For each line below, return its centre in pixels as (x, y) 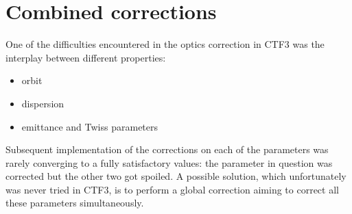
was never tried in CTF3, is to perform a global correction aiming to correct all (172, 189)
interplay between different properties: (86, 57)
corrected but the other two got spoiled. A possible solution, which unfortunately (176, 176)
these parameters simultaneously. (75, 203)
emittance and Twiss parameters (90, 126)
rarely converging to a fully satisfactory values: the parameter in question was (169, 162)
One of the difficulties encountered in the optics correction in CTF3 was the (165, 44)
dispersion (43, 103)
